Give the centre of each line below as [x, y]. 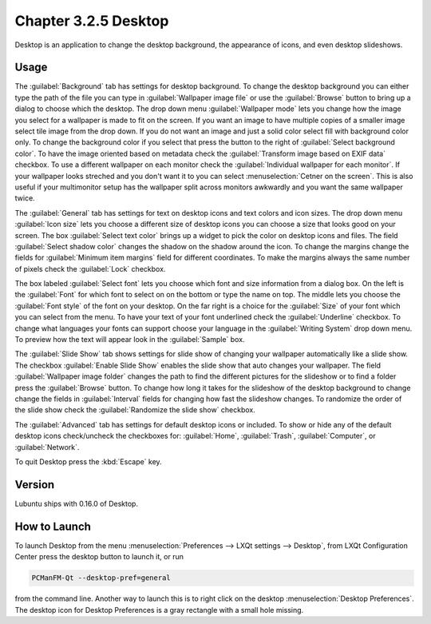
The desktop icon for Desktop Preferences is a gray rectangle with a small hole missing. [159, 610]
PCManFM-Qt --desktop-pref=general [101, 578]
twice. [25, 198]
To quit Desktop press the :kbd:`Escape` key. [89, 461]
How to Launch [53, 526]
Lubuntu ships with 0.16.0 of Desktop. [77, 503]
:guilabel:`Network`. [47, 447]
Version [35, 485]
